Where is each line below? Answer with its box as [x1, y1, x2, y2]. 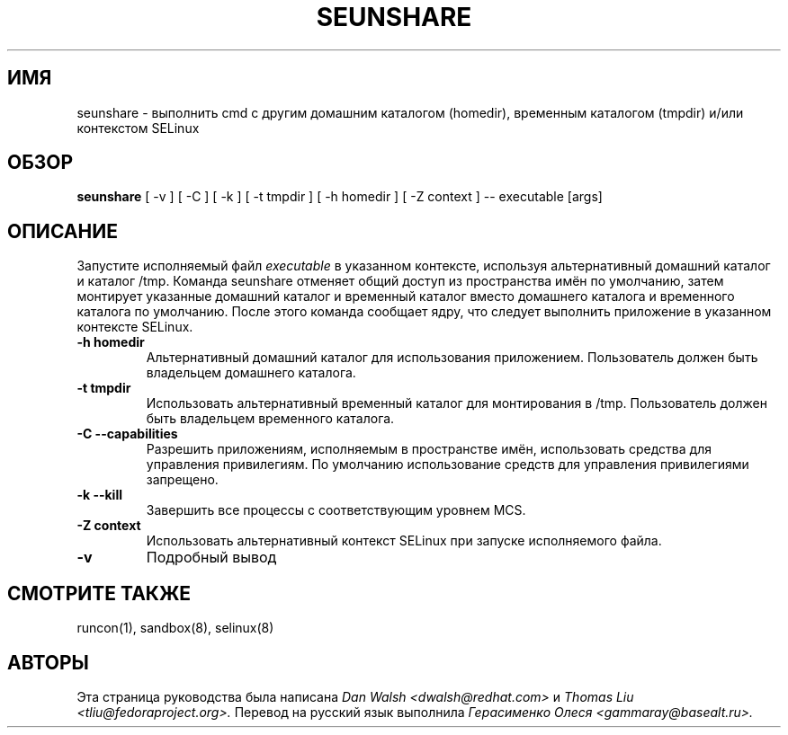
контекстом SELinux [76, 120, 200, 136]
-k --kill [76, 487, 122, 503]
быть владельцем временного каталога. [146, 411, 395, 427]
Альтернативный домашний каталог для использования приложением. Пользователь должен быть [146, 350, 758, 366]
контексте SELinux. [76, 319, 193, 335]
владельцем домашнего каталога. [146, 365, 356, 381]
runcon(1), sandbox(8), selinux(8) [76, 620, 274, 636]
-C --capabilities [76, 426, 178, 442]
